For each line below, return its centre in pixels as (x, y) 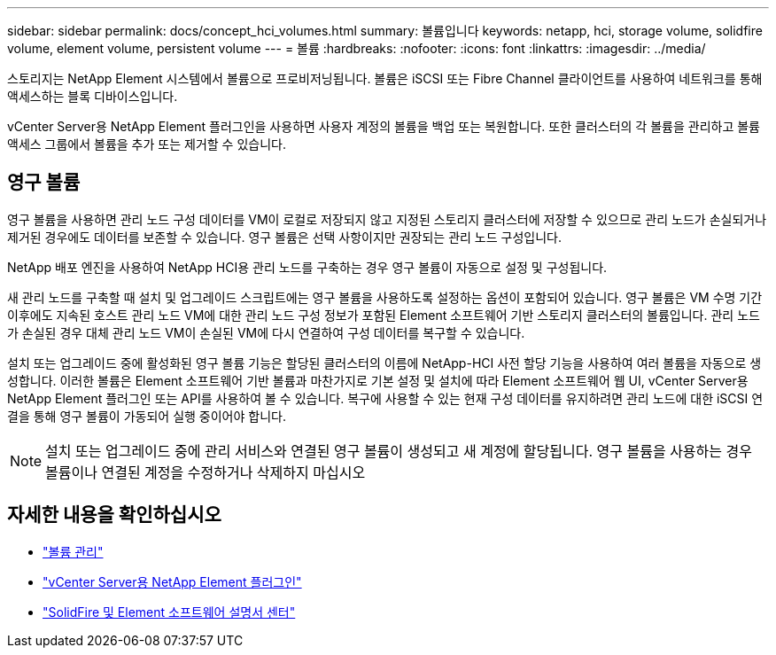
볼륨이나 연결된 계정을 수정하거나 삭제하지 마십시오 (206, 472)
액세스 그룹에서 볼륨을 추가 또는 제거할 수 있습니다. (147, 144)
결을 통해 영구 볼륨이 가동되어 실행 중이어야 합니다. (147, 416)
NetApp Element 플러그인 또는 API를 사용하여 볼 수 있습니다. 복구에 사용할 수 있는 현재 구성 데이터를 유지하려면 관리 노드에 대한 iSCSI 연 (385, 398)
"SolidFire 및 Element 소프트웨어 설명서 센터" (169, 612)
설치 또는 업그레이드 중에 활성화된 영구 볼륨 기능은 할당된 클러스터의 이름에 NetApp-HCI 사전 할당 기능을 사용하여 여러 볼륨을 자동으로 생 (384, 363)
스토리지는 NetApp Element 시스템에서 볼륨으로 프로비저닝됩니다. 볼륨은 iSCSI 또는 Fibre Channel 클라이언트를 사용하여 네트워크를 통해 (385, 78)
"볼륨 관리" (73, 551)
